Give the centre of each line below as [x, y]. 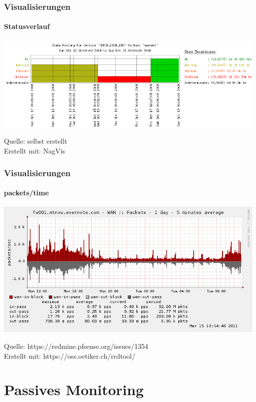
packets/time [27, 193]
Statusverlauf [27, 26]
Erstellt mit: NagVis [35, 151]
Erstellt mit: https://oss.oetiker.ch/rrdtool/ [70, 356]
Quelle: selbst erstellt [36, 141]
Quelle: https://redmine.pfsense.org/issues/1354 [76, 346]
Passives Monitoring [74, 389]
